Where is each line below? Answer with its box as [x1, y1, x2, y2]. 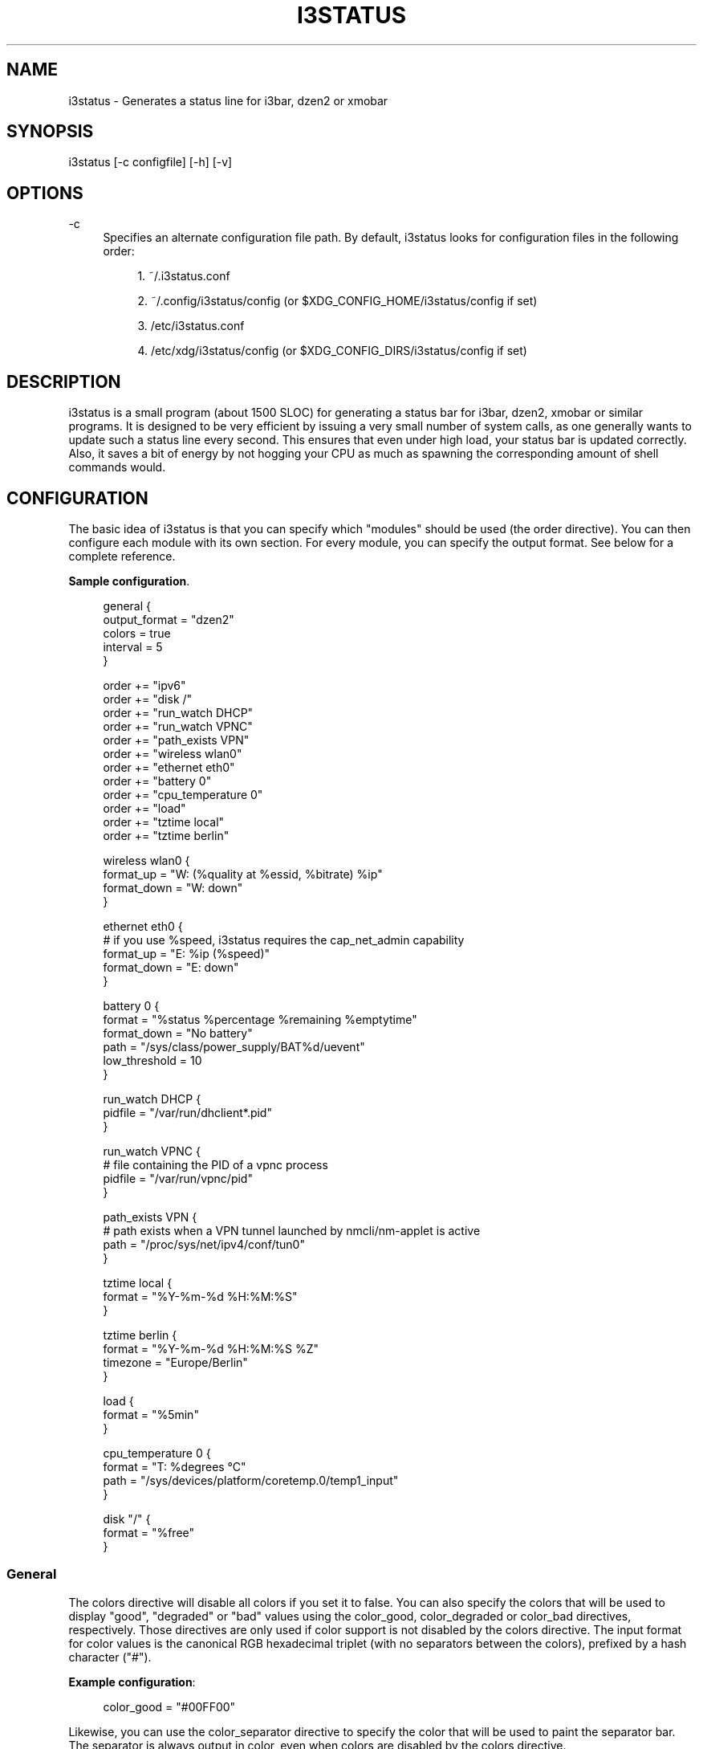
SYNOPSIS [6, 121, 94, 142]
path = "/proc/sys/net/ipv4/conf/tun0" [103, 1237, 305, 1251]
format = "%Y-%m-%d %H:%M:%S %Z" [103, 1341, 319, 1356]
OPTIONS [6, 182, 83, 203]
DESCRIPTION [6, 371, 121, 392]
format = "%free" [103, 1525, 195, 1539]
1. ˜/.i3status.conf [137, 269, 230, 283]
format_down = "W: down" [103, 880, 243, 895]
